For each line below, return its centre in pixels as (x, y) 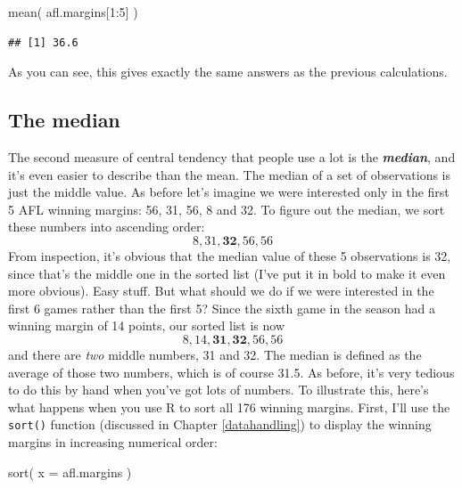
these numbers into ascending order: (107, 227)
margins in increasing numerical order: (113, 441)
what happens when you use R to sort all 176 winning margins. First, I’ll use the (229, 407)
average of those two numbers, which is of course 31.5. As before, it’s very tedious (231, 372)
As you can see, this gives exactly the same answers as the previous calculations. (228, 72)
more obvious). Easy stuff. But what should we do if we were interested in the (221, 291)
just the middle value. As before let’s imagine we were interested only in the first (229, 192)
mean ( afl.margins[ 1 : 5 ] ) (73, 12)
